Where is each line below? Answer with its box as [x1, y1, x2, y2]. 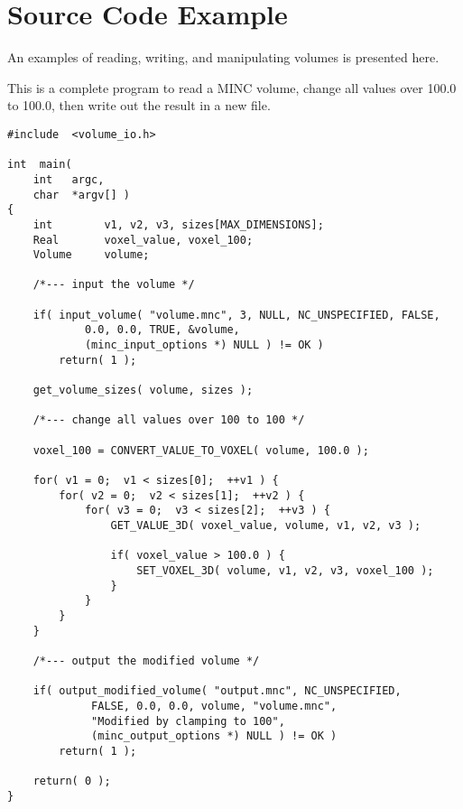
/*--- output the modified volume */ [32, 654, 260, 667]
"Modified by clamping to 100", [91, 714, 285, 728]
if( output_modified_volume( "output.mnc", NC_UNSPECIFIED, [32, 684, 402, 698]
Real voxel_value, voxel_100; [32, 233, 254, 246]
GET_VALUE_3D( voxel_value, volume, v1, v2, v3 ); [110, 518, 421, 532]
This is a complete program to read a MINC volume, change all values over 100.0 [7, 78, 457, 97]
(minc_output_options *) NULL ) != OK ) [91, 730, 338, 743]
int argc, [32, 172, 105, 186]
